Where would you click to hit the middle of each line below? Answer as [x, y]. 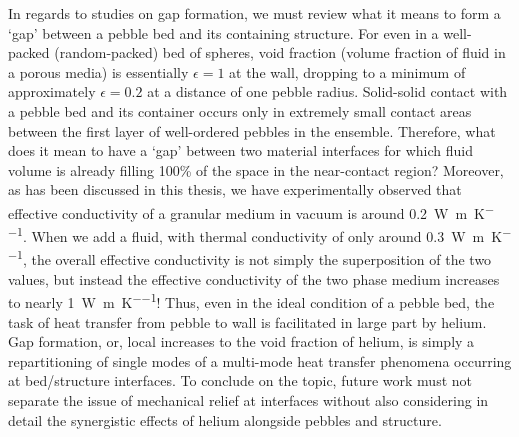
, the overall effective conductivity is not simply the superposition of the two [257, 259]
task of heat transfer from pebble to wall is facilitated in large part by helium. [247, 321]
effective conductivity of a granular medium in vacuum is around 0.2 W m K [246, 212]
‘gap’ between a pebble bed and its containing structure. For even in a [223, 32]
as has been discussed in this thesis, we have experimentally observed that [235, 189]
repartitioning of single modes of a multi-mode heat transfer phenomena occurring [260, 360]
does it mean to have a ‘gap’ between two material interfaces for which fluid [240, 150]
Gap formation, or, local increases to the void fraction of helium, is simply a [241, 341]
